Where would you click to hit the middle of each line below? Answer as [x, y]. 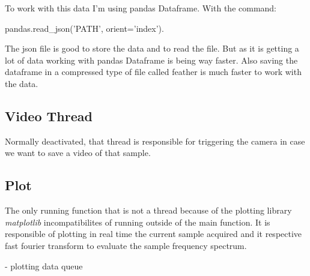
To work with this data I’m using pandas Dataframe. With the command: [141, 8]
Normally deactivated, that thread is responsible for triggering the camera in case [155, 141]
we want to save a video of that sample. [78, 153]
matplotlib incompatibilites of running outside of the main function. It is [138, 222]
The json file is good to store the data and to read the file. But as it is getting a [152, 48]
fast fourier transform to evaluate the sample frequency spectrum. [126, 245]
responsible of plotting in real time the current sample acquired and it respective [153, 234]
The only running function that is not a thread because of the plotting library [148, 210]
